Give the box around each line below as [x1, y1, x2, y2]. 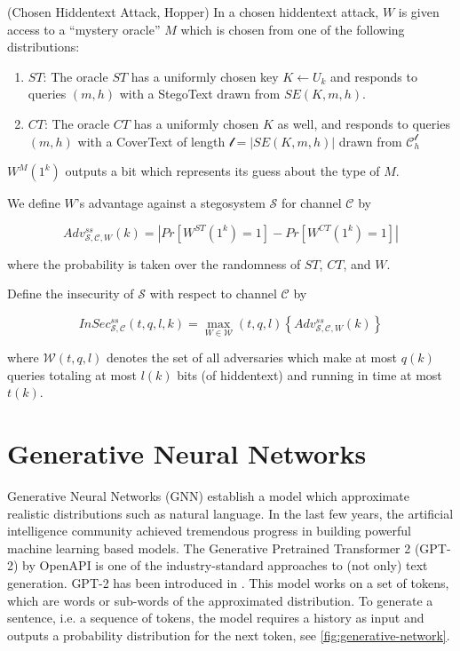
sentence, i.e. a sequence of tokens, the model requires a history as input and [7, 608, 424, 627]
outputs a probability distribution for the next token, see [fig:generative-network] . [7, 625, 450, 644]
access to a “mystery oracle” [7, 20, 161, 38]
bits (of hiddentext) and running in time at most [177, 365, 442, 384]
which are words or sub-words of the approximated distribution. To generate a [7, 591, 433, 609]
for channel [281, 194, 342, 212]
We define [7, 194, 60, 212]
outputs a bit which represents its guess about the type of [65, 162, 380, 180]
